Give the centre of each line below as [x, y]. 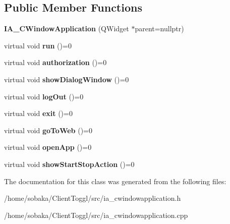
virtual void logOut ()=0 [44, 96]
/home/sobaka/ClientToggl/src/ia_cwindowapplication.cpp [96, 215]
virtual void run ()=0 [38, 45]
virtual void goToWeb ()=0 [48, 130]
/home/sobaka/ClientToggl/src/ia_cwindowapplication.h [93, 198]
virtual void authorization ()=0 [55, 62]
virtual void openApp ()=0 [48, 147]
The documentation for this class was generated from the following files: [115, 181]
